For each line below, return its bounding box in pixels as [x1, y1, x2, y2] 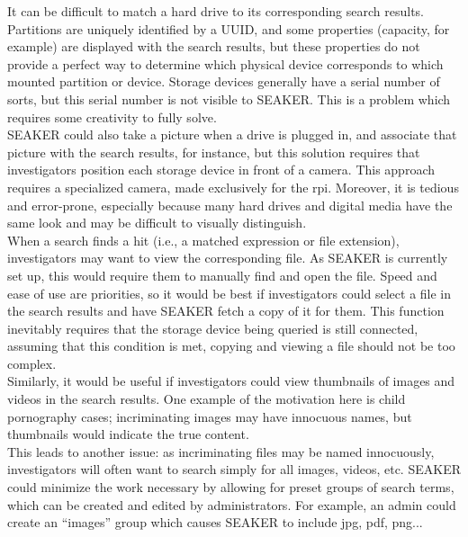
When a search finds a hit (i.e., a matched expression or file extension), [7, 230, 400, 249]
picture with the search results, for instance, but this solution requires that [7, 142, 420, 161]
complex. [7, 354, 57, 372]
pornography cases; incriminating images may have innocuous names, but [7, 407, 412, 425]
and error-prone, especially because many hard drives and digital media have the [7, 195, 453, 214]
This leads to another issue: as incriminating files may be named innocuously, [7, 442, 435, 461]
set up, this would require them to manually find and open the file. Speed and [7, 265, 437, 284]
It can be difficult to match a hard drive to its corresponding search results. [7, 2, 424, 20]
